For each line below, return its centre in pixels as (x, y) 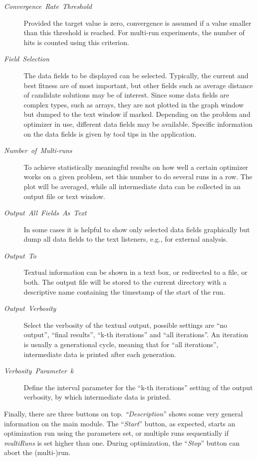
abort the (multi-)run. (37, 452)
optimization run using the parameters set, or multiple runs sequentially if (116, 433)
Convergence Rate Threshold (48, 6)
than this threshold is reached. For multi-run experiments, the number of (134, 32)
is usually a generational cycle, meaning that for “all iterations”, (121, 344)
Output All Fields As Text (45, 213)
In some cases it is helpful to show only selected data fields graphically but (137, 229)
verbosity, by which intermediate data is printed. (97, 397)
